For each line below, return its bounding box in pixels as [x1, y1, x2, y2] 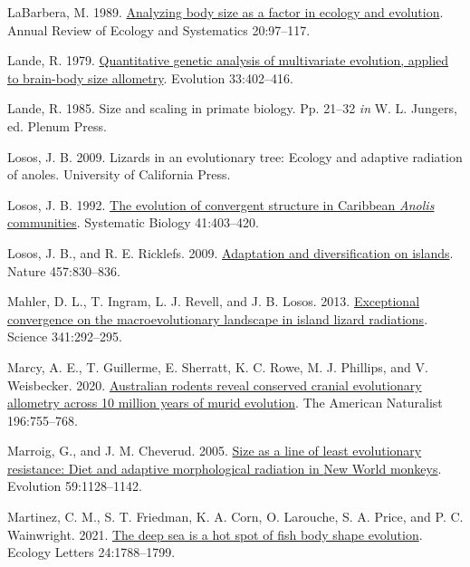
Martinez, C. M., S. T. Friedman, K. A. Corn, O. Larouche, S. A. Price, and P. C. [7, 507, 464, 526]
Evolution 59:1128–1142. [7, 476, 142, 495]
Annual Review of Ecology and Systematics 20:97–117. [7, 20, 311, 39]
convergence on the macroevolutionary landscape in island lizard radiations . [7, 309, 428, 328]
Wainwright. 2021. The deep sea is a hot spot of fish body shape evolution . [7, 524, 423, 543]
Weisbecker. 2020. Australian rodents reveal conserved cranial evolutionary [7, 375, 422, 394]
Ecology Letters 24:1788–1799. [7, 543, 176, 562]
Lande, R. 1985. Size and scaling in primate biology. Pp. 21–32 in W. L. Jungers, [7, 99, 457, 118]
